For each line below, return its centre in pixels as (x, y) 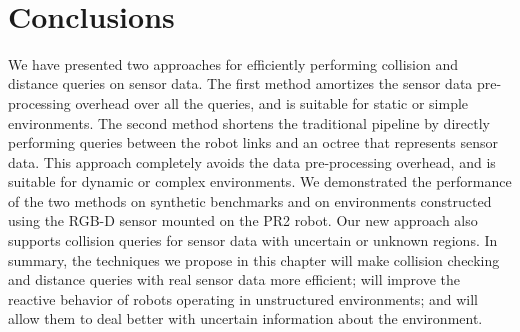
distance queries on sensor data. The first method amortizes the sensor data (240, 83)
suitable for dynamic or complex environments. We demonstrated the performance (260, 181)
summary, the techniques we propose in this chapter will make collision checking (254, 259)
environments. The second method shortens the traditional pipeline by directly (249, 122)
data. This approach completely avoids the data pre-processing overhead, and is (252, 161)
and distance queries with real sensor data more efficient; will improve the (234, 279)
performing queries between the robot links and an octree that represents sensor (253, 142)
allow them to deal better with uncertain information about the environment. (245, 318)
